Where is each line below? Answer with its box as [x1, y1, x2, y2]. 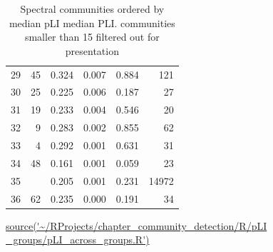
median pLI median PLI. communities [9, 15, 175, 30]
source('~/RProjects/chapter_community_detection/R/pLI [6, 218, 267, 233]
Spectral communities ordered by [20, 1, 165, 16]
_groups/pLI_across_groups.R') [6, 232, 150, 247]
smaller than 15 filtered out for [24, 29, 160, 44]
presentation [65, 43, 119, 58]
